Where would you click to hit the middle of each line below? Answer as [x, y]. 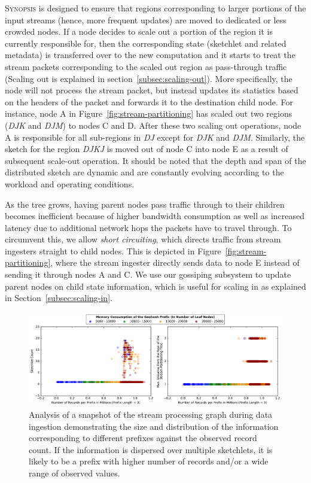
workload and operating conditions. [70, 183]
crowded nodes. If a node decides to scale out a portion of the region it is [139, 31]
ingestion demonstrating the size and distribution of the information [154, 426]
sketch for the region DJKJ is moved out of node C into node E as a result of [147, 149]
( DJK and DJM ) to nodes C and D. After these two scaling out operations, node [153, 125]
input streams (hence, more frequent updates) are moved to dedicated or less [146, 19]
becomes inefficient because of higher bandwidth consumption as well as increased [155, 216]
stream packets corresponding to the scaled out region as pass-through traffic [146, 66]
